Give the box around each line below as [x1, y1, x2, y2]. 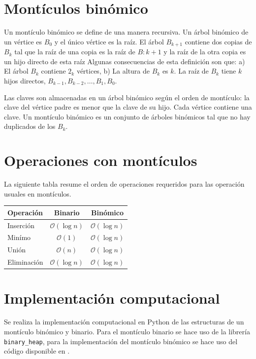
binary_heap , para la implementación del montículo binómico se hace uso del [4, 336, 238, 346]
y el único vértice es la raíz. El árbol [54, 36, 164, 46]
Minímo [7, 232, 31, 242]
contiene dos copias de [185, 36, 252, 46]
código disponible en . [4, 346, 70, 356]
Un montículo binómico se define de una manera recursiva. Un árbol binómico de [4, 27, 249, 37]
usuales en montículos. [4, 188, 71, 199]
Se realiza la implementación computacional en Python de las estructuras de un [4, 317, 244, 327]
